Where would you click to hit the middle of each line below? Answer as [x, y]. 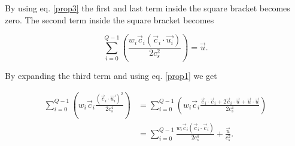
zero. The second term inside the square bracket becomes [110, 19]
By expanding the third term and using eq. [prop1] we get [111, 76]
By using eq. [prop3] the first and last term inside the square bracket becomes [147, 8]
